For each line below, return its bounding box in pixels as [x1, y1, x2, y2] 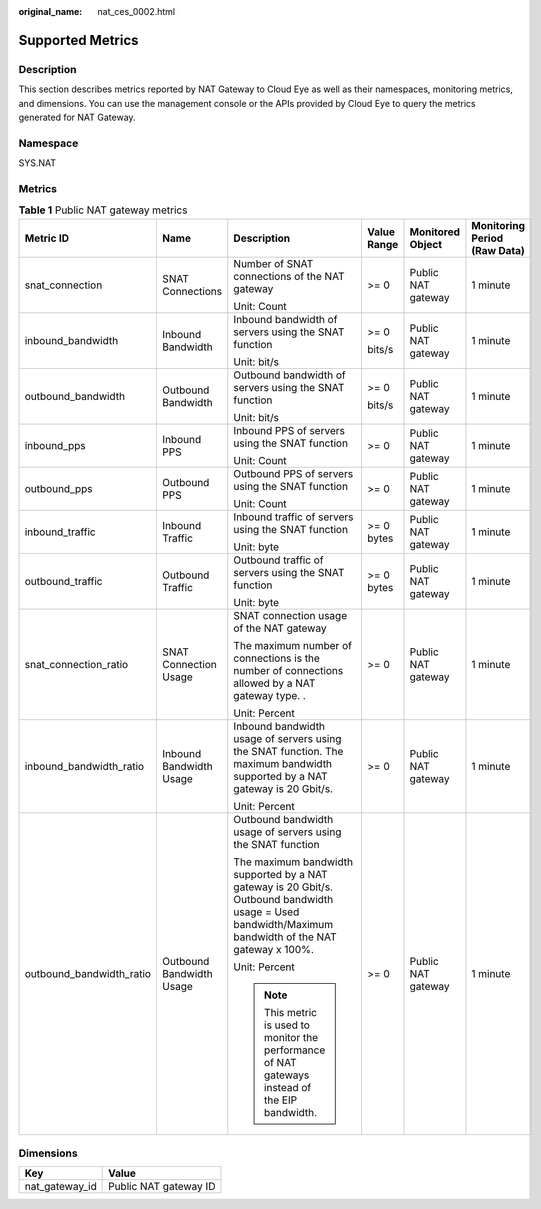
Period [471, 231, 504, 245]
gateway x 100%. [233, 942, 315, 956]
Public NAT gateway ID [108, 1180, 216, 1194]
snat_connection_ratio [24, 657, 129, 671]
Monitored [409, 225, 460, 239]
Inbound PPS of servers [233, 423, 345, 437]
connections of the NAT [233, 269, 345, 283]
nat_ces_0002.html [97, 6, 175, 17]
